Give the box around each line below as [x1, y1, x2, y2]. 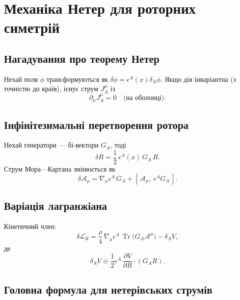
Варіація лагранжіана [4, 198, 107, 213]
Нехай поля [4, 74, 38, 84]
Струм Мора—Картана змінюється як [4, 164, 116, 174]
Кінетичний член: [4, 221, 56, 231]
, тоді [110, 140, 126, 150]
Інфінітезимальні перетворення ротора [4, 117, 189, 132]
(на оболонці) [123, 94, 164, 101]
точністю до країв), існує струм [4, 83, 99, 94]
